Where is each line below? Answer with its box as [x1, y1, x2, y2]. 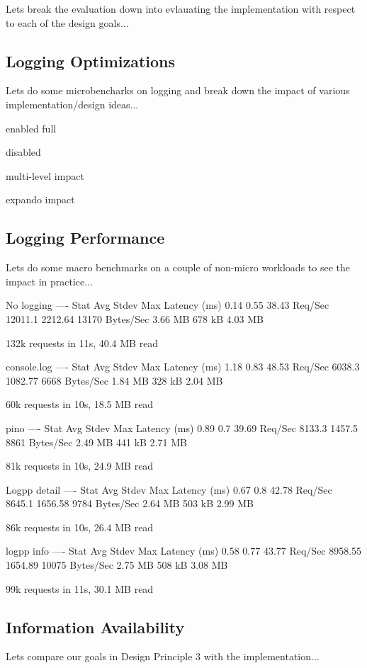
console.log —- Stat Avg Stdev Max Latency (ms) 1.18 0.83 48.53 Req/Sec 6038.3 [6, 359, 360, 374]
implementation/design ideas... [6, 96, 139, 111]
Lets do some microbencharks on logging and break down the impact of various [6, 83, 350, 98]
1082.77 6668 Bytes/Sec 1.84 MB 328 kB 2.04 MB [6, 373, 223, 387]
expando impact [6, 192, 75, 207]
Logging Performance [6, 227, 165, 249]
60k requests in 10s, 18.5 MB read [6, 397, 154, 412]
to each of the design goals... [6, 15, 129, 30]
